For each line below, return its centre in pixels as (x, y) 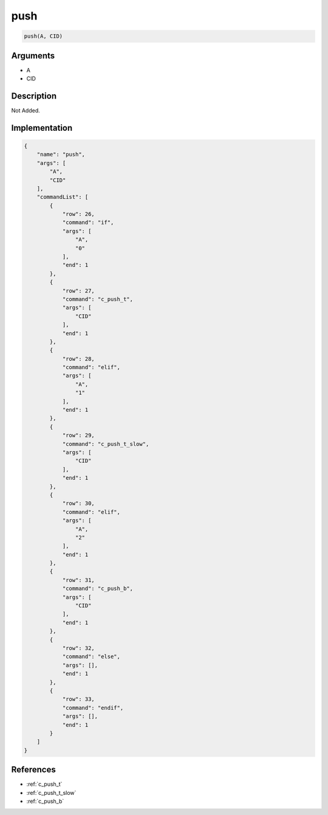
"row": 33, (79, 699)
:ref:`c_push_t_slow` (51, 792)
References (33, 770)
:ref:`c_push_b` (45, 801)
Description (34, 96)
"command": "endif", (93, 708)
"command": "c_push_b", (98, 589)
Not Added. (26, 110)
